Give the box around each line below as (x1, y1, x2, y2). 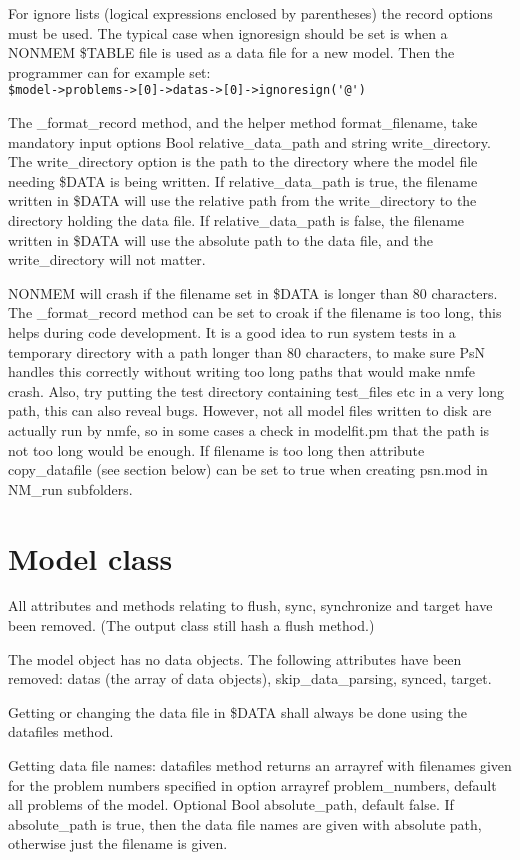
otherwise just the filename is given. (8, 833, 228, 854)
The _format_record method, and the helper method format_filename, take (8, 112, 478, 133)
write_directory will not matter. (8, 249, 206, 270)
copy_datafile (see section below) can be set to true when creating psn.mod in (8, 459, 488, 480)
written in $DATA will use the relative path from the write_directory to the (8, 190, 477, 211)
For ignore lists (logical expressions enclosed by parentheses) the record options (8, 3, 493, 23)
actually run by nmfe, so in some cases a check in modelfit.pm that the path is (8, 419, 490, 440)
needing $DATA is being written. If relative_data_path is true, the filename (8, 170, 478, 191)
